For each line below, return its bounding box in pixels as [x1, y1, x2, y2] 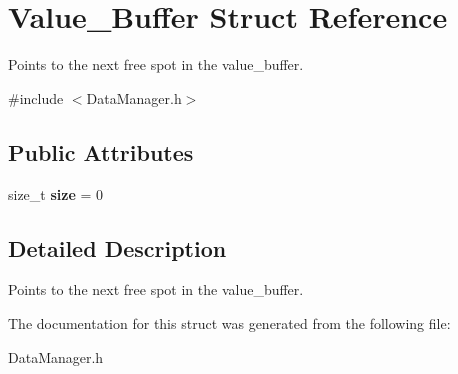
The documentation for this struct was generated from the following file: [8, 312, 451, 333]
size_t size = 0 [8, 183, 104, 204]
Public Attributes [8, 136, 194, 167]
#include [8, 87, 64, 108]
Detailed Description [8, 232, 227, 263]
